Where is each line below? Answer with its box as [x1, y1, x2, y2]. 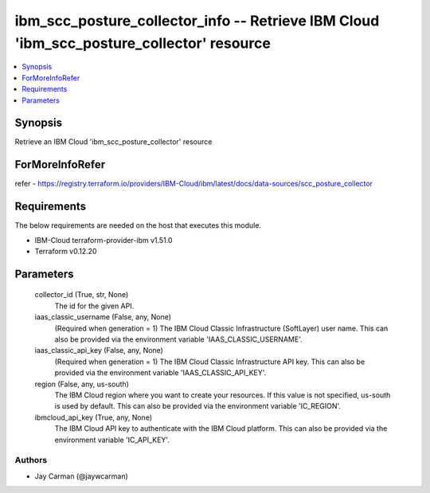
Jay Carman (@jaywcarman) [34, 471, 129, 481]
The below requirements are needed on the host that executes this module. [14, 221, 262, 230]
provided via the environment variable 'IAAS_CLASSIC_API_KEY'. [54, 368, 267, 378]
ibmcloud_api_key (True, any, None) [34, 413, 153, 422]
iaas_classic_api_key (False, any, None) [34, 346, 163, 355]
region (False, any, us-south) [34, 379, 129, 389]
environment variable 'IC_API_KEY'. [54, 435, 170, 444]
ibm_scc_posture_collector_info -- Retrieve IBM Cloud [14, 12, 380, 29]
